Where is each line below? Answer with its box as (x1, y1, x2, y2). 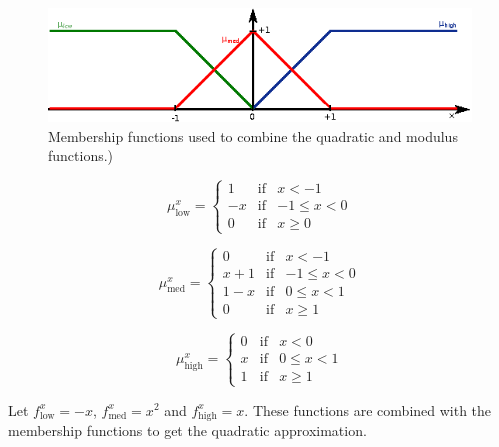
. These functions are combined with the (244, 399, 492, 420)
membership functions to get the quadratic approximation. (8, 420, 367, 441)
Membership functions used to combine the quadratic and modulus (48, 125, 458, 146)
